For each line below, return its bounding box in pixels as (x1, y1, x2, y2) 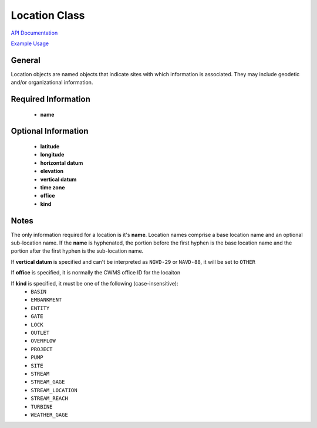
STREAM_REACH (31, 395, 69, 402)
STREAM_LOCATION (31, 387, 77, 393)
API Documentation (11, 29, 58, 36)
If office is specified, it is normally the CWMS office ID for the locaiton (11, 269, 181, 276)
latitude (40, 143, 60, 150)
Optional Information (11, 126, 89, 136)
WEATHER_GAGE (31, 411, 69, 418)
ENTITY (31, 305, 50, 311)
